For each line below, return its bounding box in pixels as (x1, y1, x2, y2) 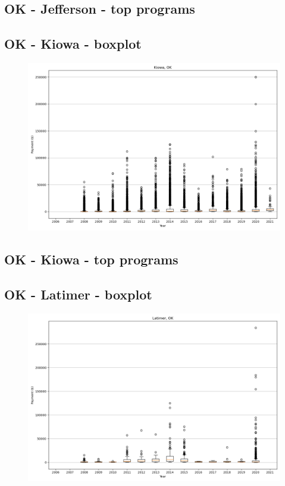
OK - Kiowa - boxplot (4, 34, 142, 53)
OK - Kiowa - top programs (4, 250, 178, 269)
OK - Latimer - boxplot (4, 285, 152, 304)
